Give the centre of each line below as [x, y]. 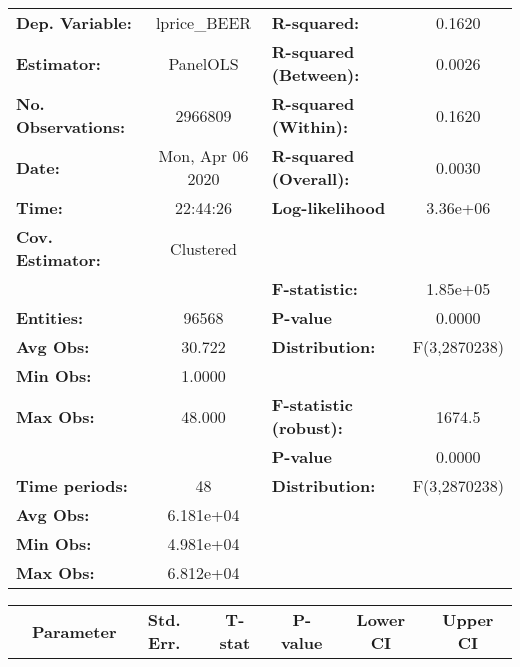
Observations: [71, 126]
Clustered [203, 248]
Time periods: [72, 485]
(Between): [315, 74]
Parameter [74, 631]
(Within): [310, 126]
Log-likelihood [328, 207]
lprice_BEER [203, 22]
